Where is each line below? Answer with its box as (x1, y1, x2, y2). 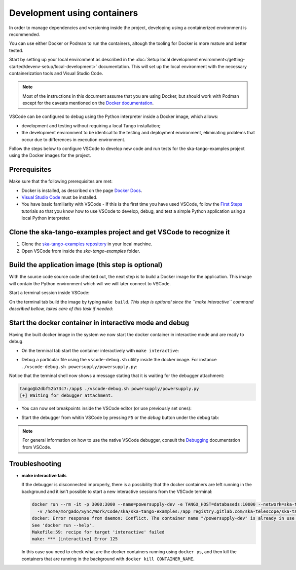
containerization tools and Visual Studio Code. (9, 70, 103, 76)
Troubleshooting (9, 459, 62, 468)
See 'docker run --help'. (32, 522, 95, 528)
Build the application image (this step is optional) (9, 261, 163, 269)
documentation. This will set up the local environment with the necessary (98, 63, 247, 69)
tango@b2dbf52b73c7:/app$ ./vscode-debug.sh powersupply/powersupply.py (19, 385, 199, 391)
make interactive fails (21, 472, 67, 478)
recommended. (9, 31, 40, 37)
